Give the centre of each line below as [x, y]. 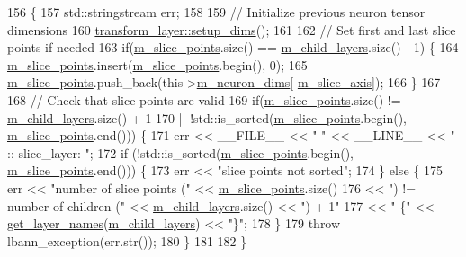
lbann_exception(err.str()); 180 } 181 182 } [127, 240]
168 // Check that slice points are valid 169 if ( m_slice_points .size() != [204, 99]
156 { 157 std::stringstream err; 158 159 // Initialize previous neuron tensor [216, 12]
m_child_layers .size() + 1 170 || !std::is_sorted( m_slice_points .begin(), [207, 117]
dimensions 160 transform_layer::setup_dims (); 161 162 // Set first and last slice [232, 29]
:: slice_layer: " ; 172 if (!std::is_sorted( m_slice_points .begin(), [180, 152]
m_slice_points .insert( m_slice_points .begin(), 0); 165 [157, 64]
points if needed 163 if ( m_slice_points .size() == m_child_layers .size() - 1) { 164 [233, 47]
